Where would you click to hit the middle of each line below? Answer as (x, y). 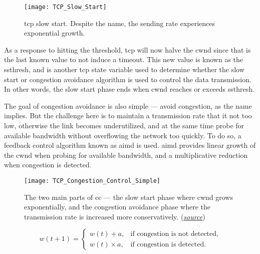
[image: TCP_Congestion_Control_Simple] (92, 181)
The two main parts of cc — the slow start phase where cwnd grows (128, 197)
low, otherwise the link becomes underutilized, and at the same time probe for (124, 125)
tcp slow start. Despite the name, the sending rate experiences (119, 23)
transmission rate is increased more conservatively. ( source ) (115, 216)
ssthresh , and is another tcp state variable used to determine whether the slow (124, 69)
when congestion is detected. (48, 165)
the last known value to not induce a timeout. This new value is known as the (124, 59)
